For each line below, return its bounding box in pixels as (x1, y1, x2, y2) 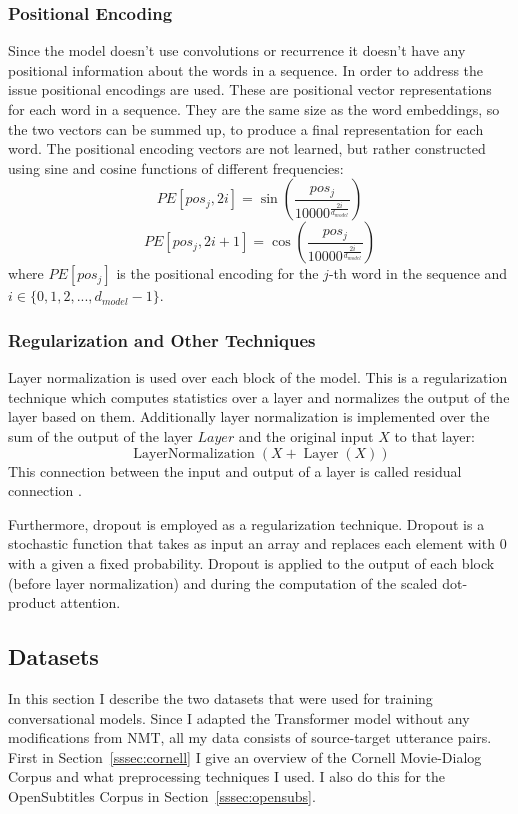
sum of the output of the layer (8, 425, 193, 446)
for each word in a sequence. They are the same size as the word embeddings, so (8, 99, 500, 119)
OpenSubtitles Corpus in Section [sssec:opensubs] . (8, 785, 316, 806)
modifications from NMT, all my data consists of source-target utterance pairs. (8, 727, 492, 748)
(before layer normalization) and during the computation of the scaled (8, 572, 438, 593)
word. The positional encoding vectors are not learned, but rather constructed (8, 138, 486, 159)
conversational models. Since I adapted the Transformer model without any (8, 707, 470, 728)
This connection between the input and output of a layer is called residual (8, 460, 462, 481)
